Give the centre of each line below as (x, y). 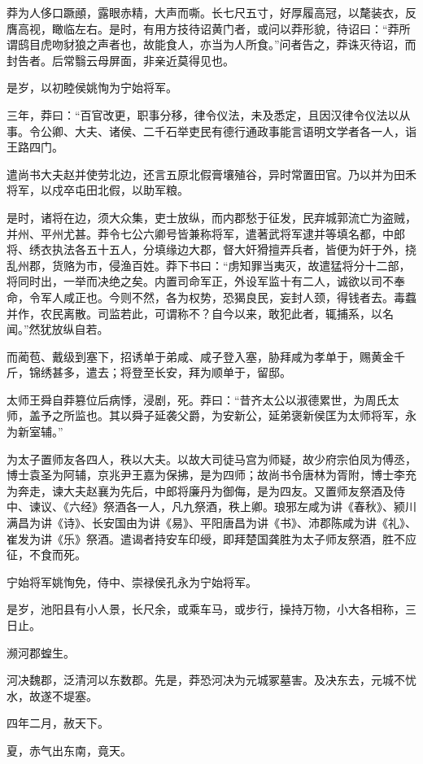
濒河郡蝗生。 (41, 652)
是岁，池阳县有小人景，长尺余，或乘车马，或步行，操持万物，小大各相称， (206, 609)
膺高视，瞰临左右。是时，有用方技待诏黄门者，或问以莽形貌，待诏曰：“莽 (203, 28)
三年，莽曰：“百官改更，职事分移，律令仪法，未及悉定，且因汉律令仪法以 (203, 114)
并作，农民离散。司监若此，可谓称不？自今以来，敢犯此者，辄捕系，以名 (200, 313)
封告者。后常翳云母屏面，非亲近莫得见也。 (120, 60)
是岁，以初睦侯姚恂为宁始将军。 (92, 87)
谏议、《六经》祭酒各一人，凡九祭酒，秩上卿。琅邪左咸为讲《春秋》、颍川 (222, 506)
